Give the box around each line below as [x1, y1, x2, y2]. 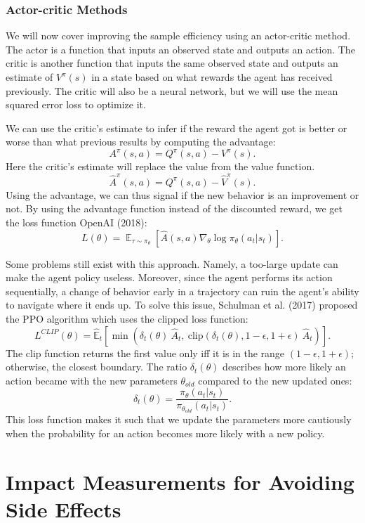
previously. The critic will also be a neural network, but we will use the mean [6, 83, 338, 98]
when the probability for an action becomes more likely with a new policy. [6, 425, 325, 440]
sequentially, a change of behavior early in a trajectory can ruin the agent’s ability [6, 283, 359, 298]
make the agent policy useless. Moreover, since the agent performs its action [6, 270, 333, 285]
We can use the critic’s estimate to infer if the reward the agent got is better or [6, 120, 347, 135]
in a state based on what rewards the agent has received [91, 70, 333, 84]
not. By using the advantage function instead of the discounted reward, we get [6, 201, 343, 216]
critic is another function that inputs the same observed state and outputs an [6, 56, 338, 70]
